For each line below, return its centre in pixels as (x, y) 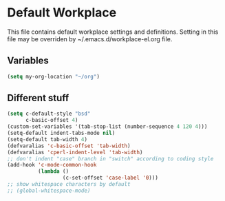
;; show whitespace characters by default (69, 184)
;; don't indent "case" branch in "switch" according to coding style (110, 159)
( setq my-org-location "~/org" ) (53, 76)
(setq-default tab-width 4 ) (47, 139)
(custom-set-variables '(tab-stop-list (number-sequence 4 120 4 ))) (107, 127)
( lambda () (53, 171)
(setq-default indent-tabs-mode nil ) (61, 133)
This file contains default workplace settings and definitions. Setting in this (113, 32)
